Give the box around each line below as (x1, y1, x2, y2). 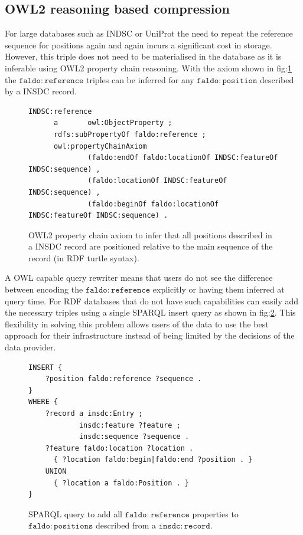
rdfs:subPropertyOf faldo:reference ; (53, 130, 206, 139)
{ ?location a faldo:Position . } (53, 478, 190, 487)
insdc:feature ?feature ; (79, 421, 181, 429)
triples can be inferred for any (86, 73, 194, 86)
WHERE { (28, 398, 58, 406)
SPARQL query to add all (28, 507, 122, 520)
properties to (192, 507, 239, 520)
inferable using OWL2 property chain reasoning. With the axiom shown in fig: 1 (5, 61, 292, 74)
